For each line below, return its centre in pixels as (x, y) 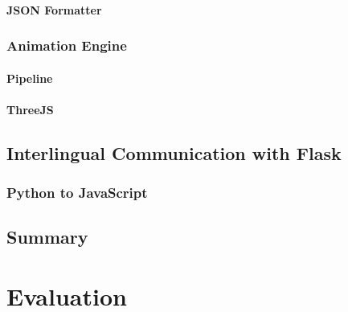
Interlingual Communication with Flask (174, 152)
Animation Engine (67, 45)
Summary (47, 237)
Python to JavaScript (77, 193)
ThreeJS (30, 109)
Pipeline (30, 78)
